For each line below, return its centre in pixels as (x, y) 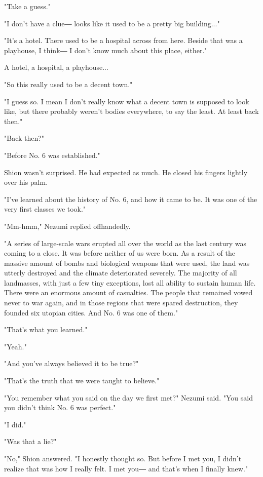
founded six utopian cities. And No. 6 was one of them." (91, 312)
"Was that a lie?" (30, 441)
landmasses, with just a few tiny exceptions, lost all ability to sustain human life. (130, 282)
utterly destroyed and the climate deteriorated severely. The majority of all (121, 273)
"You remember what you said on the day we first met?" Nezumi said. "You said (128, 397)
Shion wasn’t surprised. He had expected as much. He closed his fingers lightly (126, 172)
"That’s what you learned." (46, 329)
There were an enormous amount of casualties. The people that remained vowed (128, 292)
